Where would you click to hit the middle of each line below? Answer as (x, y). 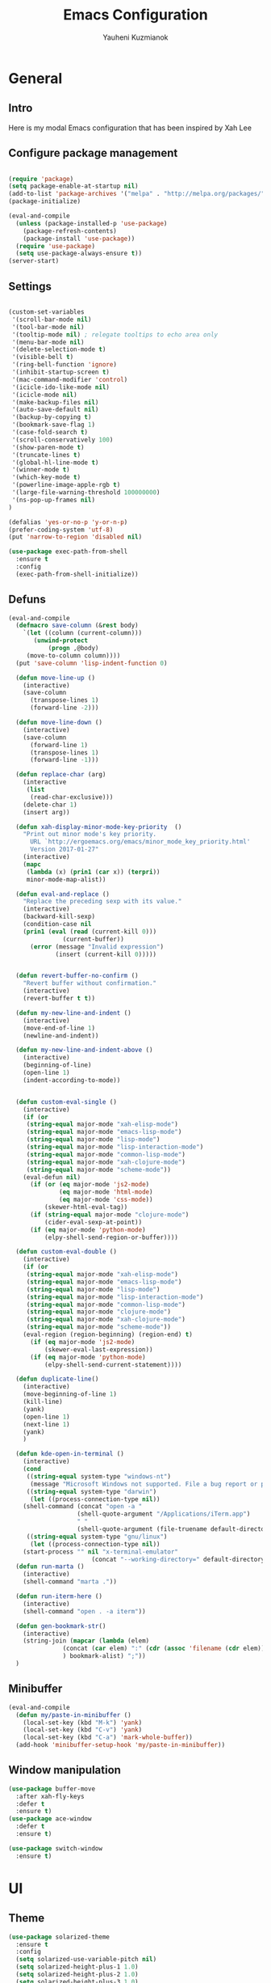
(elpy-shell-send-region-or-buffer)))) (111, 1237)
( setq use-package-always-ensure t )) (79, 254)
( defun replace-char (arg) (61, 775)
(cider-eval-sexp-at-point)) (93, 1222)
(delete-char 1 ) (50, 805)
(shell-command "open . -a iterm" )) (85, 1611)
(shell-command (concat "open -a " (83, 1507)
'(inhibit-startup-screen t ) (61, 372)
